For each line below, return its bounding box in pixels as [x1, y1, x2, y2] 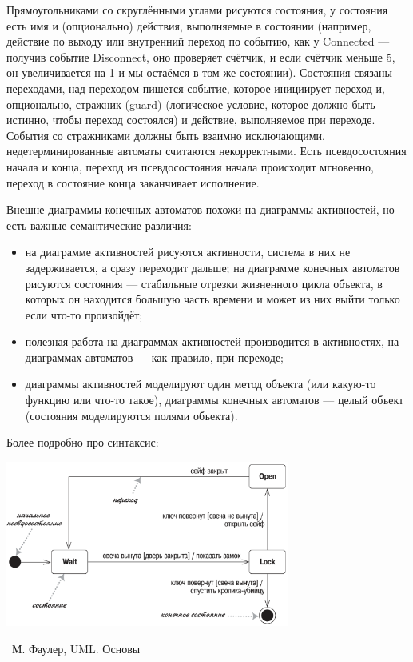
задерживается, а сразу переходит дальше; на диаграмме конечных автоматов [25, 259, 400, 275]
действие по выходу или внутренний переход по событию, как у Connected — [6, 33, 390, 50]
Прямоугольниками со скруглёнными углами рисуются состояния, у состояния [6, 2, 388, 18]
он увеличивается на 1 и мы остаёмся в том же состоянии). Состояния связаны [6, 64, 392, 81]
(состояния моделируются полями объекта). [25, 407, 238, 423]
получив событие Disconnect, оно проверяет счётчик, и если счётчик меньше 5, [6, 48, 395, 65]
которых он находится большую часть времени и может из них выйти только [25, 291, 400, 307]
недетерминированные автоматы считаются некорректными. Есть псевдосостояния [6, 142, 407, 159]
